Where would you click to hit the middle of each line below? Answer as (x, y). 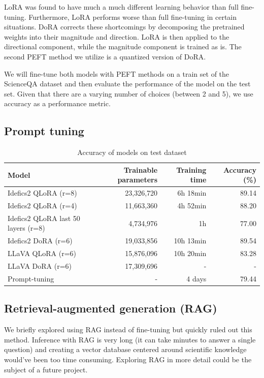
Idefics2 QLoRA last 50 (44, 218)
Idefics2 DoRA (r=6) (40, 241)
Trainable (141, 169)
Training (191, 169)
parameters (138, 180)
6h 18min (192, 193)
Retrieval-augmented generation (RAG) (111, 308)
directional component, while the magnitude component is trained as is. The (123, 46)
